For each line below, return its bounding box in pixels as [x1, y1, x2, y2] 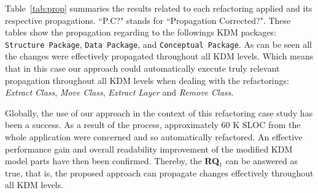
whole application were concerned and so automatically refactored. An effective [5, 131, 303, 143]
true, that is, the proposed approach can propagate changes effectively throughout [5, 166, 314, 179]
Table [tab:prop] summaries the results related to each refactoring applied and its [5, 2, 312, 14]
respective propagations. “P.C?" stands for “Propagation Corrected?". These [5, 13, 291, 26]
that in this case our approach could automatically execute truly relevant [5, 62, 280, 75]
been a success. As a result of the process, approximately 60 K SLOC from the [5, 118, 301, 131]
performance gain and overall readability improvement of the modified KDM [5, 142, 293, 155]
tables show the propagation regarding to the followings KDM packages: [5, 26, 277, 39]
